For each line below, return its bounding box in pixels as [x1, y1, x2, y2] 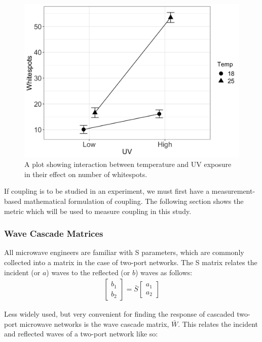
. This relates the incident [178, 318, 258, 329]
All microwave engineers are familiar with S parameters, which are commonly [4, 247, 244, 258]
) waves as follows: [135, 267, 193, 277]
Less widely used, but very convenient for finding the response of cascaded [4, 309, 235, 319]
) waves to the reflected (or [46, 267, 130, 277]
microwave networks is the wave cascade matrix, [19, 318, 169, 329]
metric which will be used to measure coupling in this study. [4, 205, 192, 216]
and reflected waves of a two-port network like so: [4, 328, 158, 339]
